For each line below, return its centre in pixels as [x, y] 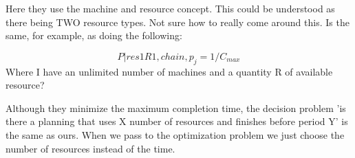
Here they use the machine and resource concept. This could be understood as [170, 8]
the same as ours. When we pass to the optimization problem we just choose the [175, 134]
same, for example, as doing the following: [94, 35]
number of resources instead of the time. [90, 148]
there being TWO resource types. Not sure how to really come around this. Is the [177, 22]
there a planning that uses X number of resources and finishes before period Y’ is [177, 121]
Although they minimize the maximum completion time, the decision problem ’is [176, 108]
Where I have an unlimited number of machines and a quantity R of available [169, 71]
